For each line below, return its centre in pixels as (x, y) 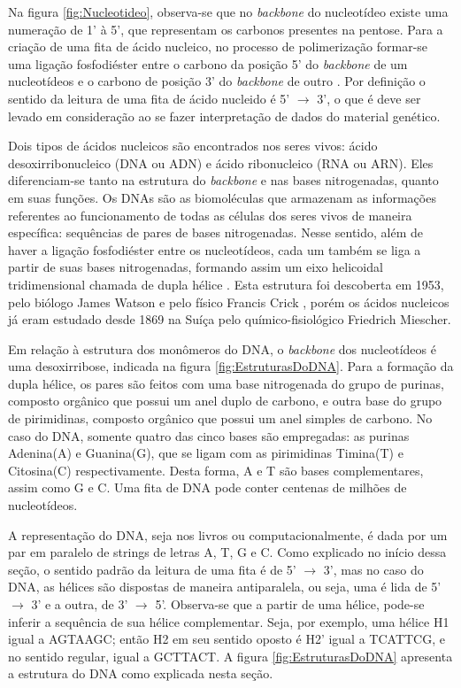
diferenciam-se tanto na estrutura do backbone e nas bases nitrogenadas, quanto (223, 180)
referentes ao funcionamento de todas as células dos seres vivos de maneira (210, 215)
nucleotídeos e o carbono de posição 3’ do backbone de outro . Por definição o (217, 81)
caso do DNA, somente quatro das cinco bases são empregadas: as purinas (209, 435)
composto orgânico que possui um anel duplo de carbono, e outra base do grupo (225, 401)
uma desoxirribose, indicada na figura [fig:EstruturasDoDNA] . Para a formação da (231, 366)
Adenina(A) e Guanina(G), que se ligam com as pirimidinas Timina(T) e (206, 453)
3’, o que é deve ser (369, 98)
